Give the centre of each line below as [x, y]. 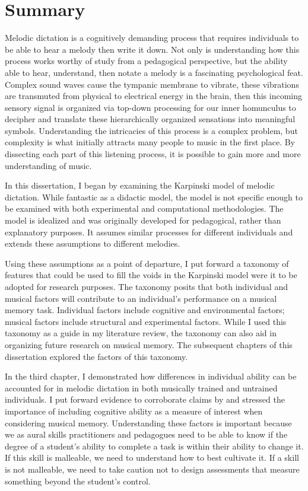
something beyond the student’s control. [78, 481]
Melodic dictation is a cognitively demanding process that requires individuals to [152, 38]
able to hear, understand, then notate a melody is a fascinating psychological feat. [154, 72]
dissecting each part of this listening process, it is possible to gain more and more [153, 154]
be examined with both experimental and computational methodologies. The [144, 208]
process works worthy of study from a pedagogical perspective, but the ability [146, 61]
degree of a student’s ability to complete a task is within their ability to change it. [154, 446]
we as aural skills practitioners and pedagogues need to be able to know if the [146, 434]
